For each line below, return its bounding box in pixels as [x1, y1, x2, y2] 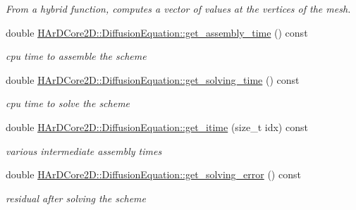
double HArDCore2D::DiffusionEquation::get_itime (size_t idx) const [6, 119, 308, 134]
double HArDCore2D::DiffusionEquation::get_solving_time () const [6, 72, 300, 87]
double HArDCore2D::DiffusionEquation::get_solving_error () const [6, 167, 301, 182]
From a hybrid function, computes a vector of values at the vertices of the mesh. [6, 1, 351, 16]
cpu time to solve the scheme [6, 96, 130, 111]
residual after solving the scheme [6, 190, 146, 205]
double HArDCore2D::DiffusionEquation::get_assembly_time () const [6, 25, 308, 39]
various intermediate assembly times [6, 143, 162, 158]
